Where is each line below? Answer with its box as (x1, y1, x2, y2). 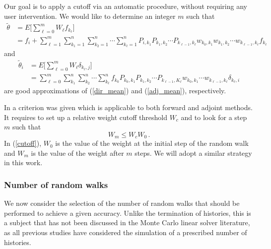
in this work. (4, 157, 43, 168)
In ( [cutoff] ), (4, 138, 42, 148)
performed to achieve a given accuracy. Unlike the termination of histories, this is (4, 207, 251, 218)
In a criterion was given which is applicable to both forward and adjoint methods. (4, 102, 253, 112)
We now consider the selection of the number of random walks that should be (4, 198, 240, 208)
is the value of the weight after (31, 147, 124, 158)
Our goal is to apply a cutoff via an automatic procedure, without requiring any (4, 1, 247, 11)
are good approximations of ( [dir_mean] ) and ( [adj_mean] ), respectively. (4, 85, 226, 96)
